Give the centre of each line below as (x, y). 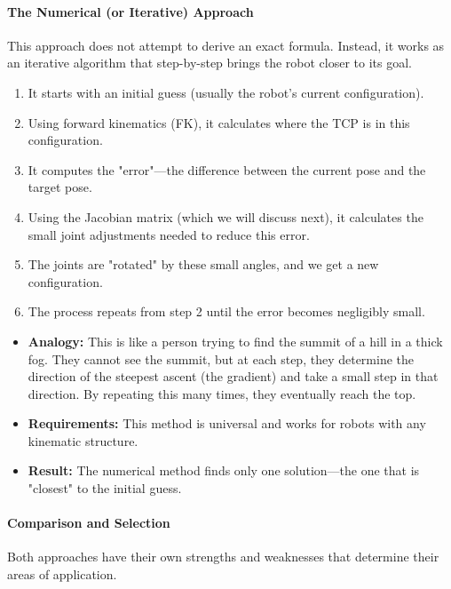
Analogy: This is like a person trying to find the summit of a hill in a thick (235, 341)
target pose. (60, 187)
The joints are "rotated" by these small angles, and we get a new (203, 264)
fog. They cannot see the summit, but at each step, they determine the (221, 358)
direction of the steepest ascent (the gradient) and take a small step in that (233, 376)
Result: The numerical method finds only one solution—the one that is (224, 470)
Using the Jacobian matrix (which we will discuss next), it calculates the (225, 216)
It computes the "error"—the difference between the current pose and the (227, 169)
